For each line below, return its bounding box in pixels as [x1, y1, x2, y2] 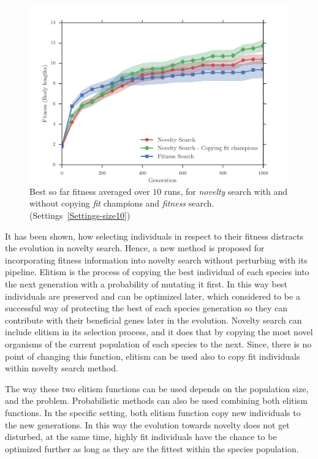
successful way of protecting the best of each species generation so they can [5, 302, 287, 314]
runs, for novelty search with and [164, 184, 288, 197]
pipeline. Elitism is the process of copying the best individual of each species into [5, 265, 309, 278]
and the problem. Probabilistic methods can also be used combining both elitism [5, 394, 308, 407]
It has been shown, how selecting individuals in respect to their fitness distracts [5, 229, 303, 242]
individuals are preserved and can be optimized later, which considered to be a [5, 289, 300, 302]
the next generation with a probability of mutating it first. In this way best [5, 278, 287, 290]
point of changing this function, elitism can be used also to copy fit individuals [5, 349, 300, 362]
